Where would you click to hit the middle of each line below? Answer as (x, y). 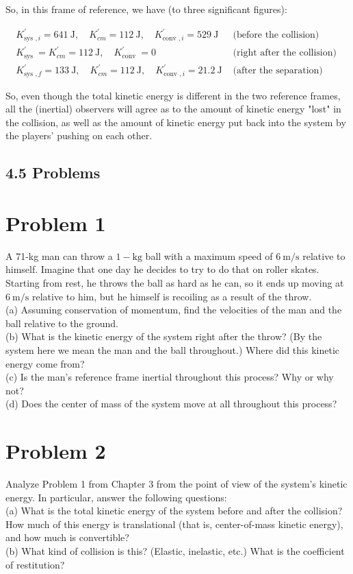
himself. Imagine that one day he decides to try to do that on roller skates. (162, 269)
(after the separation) (278, 71)
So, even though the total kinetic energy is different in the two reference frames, (173, 95)
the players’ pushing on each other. (79, 135)
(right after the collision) (285, 53)
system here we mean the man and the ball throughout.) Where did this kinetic (173, 349)
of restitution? (35, 564)
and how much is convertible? (67, 537)
